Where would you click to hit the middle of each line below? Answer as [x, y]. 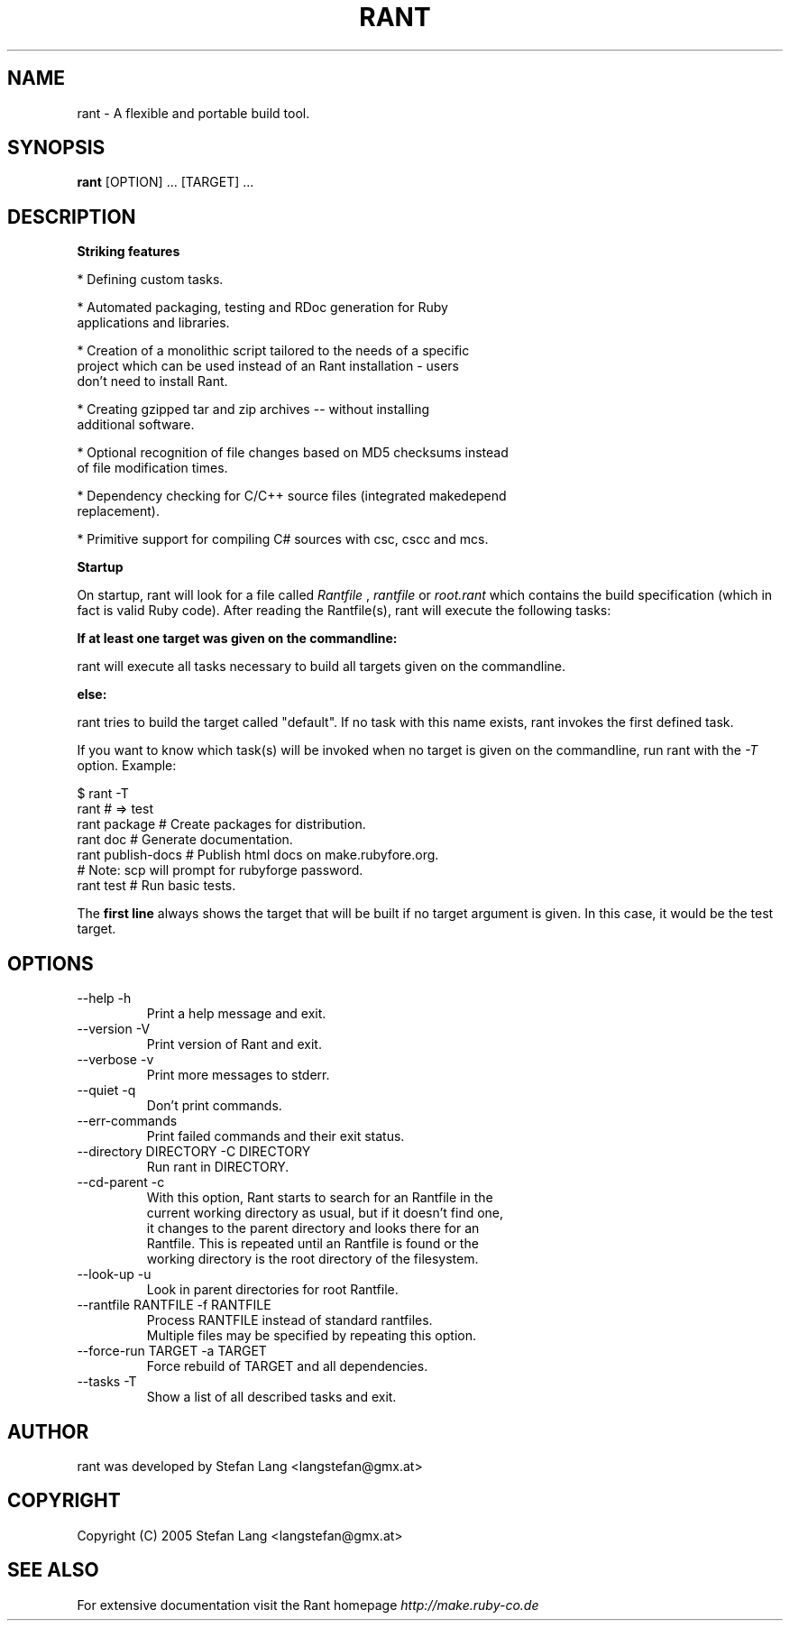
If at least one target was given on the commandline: [237, 639]
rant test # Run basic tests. [156, 886]
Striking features [129, 252]
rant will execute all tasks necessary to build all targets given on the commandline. [321, 667]
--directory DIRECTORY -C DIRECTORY [194, 1152]
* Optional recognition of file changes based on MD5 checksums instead [293, 453]
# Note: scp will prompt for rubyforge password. [220, 870]
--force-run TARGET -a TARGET [172, 1351]
